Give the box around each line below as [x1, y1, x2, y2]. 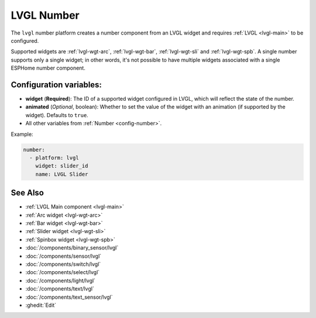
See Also [11, 188, 44, 198]
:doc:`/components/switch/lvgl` [25, 261, 101, 268]
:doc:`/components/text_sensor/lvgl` [25, 293, 113, 300]
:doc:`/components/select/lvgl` [25, 269, 100, 276]
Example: [11, 131, 33, 138]
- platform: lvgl [29, 154, 79, 161]
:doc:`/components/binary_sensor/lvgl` [25, 244, 119, 251]
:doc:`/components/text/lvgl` [25, 285, 95, 292]
